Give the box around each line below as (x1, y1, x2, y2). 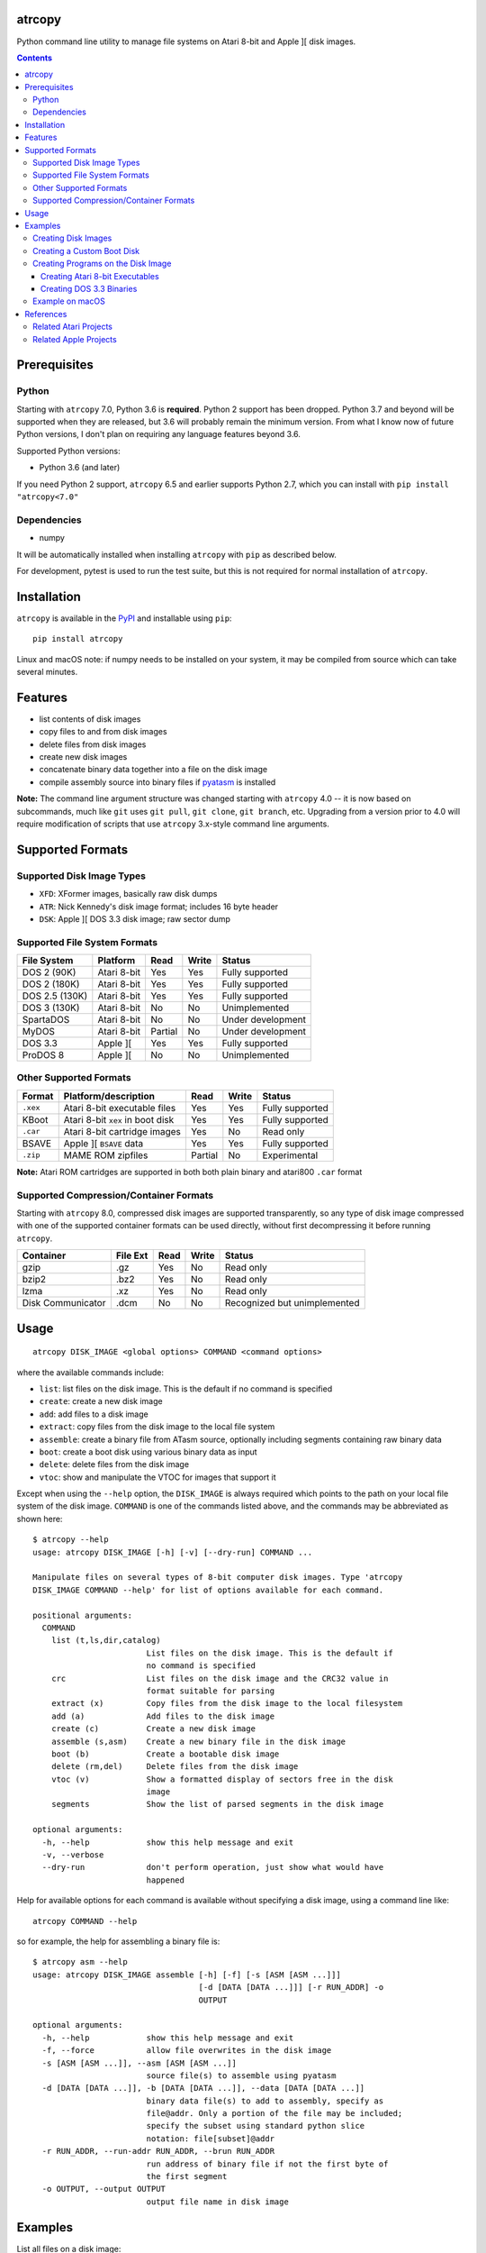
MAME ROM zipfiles (63, 1149, 148, 1162)
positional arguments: (32, 1610, 133, 1620)
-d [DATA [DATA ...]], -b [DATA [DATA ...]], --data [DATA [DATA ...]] (41, 2083, 365, 2093)
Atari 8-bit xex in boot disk (63, 1113, 175, 1126)
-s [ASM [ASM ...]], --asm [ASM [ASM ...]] (41, 2057, 238, 2068)
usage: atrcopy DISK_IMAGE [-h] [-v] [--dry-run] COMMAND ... (32, 1546, 313, 1557)
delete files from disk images (39, 739, 147, 750)
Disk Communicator (22, 1297, 106, 1309)
